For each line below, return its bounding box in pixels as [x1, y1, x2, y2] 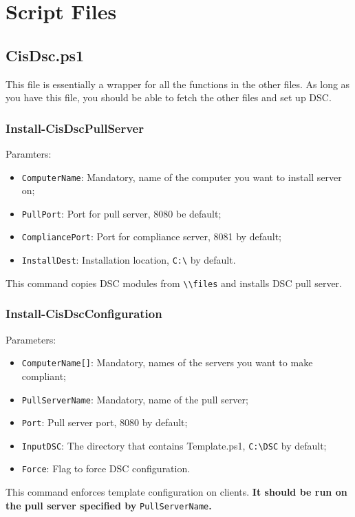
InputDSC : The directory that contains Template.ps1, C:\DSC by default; [21, 438, 327, 452]
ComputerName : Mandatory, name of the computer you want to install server [21, 169, 342, 184]
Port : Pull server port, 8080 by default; [21, 415, 188, 430]
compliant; [21, 368, 66, 383]
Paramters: [6, 146, 52, 160]
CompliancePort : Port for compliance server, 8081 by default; [21, 229, 281, 244]
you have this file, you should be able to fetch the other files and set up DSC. [6, 90, 332, 105]
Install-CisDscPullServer [6, 119, 144, 136]
